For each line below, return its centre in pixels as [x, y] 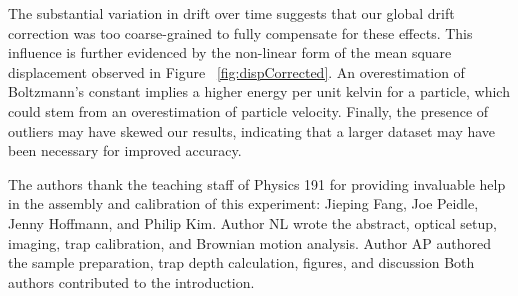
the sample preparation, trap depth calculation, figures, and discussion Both [241, 262]
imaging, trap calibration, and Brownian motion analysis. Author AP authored [250, 242]
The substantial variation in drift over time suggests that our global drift [231, 13]
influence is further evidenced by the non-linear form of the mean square [230, 52]
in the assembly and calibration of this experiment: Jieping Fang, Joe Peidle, [243, 203]
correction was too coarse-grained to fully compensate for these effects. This [240, 32]
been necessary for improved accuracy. [125, 150]
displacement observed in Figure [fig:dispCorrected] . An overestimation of [236, 71]
